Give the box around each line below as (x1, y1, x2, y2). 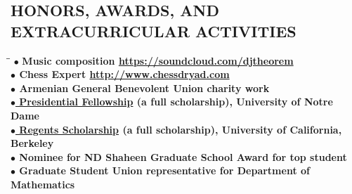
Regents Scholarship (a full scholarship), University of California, (19, 122, 342, 136)
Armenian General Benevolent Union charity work (19, 80, 270, 95)
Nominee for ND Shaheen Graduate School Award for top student (19, 149, 347, 164)
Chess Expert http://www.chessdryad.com (19, 67, 230, 82)
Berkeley (11, 136, 54, 150)
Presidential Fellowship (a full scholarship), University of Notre (19, 94, 333, 109)
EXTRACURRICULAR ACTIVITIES (11, 20, 296, 41)
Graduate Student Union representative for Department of (19, 163, 310, 178)
